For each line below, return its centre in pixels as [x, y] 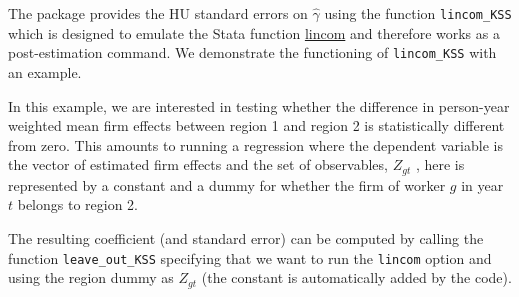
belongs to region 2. [78, 204]
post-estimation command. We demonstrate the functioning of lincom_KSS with [252, 52]
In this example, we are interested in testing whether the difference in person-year [259, 105]
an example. [45, 71]
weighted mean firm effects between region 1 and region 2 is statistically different [256, 125]
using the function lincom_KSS [418, 13]
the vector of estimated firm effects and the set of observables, [198, 164]
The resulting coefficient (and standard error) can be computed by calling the [246, 237]
